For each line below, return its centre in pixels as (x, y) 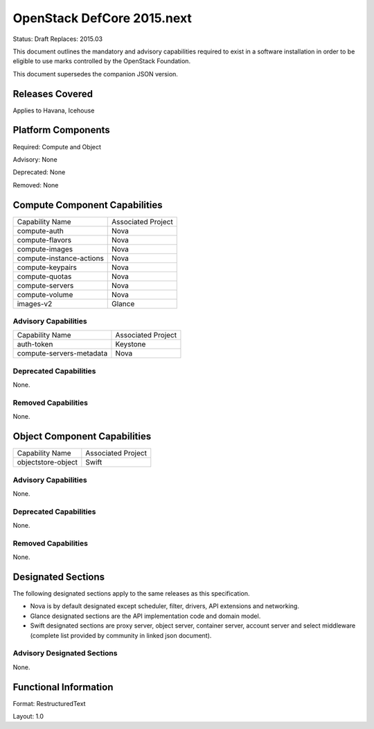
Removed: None (36, 185)
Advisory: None (35, 159)
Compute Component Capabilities (88, 205)
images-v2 (35, 303)
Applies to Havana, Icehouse (54, 110)
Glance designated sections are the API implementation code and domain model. (145, 616)
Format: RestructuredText (49, 703)
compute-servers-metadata (62, 353)
